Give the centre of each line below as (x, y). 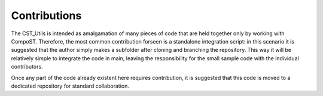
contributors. (27, 67)
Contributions (46, 16)
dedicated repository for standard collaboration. (70, 86)
